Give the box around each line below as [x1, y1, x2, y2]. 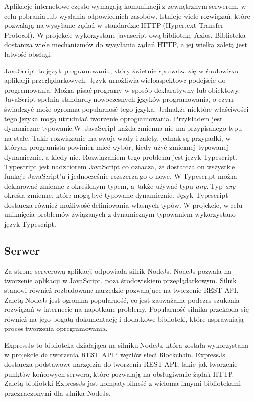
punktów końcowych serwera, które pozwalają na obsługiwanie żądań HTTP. [4, 368, 234, 378]
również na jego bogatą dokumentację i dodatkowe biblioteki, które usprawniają [4, 313, 244, 324]
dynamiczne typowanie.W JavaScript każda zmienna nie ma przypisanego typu [4, 123, 242, 133]
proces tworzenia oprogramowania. [4, 323, 108, 333]
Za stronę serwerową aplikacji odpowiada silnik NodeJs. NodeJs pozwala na [4, 265, 231, 276]
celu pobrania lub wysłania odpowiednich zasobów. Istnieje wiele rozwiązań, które [4, 10, 250, 21]
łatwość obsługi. [4, 48, 52, 59]
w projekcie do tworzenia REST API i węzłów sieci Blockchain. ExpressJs [4, 349, 225, 359]
